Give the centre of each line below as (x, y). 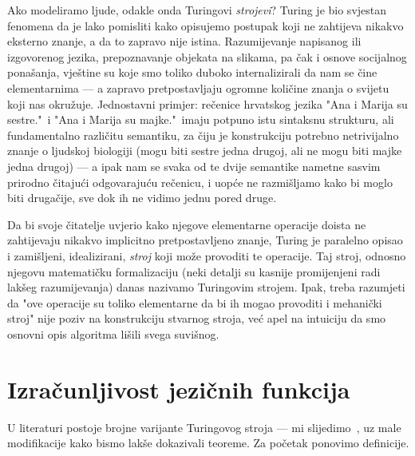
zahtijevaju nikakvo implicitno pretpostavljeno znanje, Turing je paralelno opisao (205, 240)
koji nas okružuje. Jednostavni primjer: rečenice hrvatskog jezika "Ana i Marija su (207, 103)
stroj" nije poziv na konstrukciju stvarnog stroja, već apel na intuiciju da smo (197, 318)
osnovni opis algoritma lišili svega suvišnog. (113, 333)
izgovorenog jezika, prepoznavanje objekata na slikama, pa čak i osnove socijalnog (207, 56)
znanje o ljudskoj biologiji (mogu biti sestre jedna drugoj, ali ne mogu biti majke (205, 151)
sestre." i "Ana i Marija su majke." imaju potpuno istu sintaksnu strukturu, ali (201, 119)
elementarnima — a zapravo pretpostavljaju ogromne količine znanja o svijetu (198, 87)
